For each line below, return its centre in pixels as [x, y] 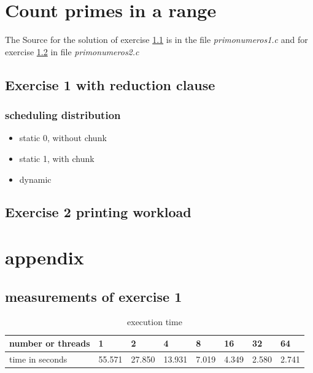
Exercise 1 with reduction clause [110, 84]
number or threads [50, 343]
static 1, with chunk [57, 158]
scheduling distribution [63, 115]
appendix [44, 257]
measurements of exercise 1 [94, 296]
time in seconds [38, 359]
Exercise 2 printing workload [98, 212]
